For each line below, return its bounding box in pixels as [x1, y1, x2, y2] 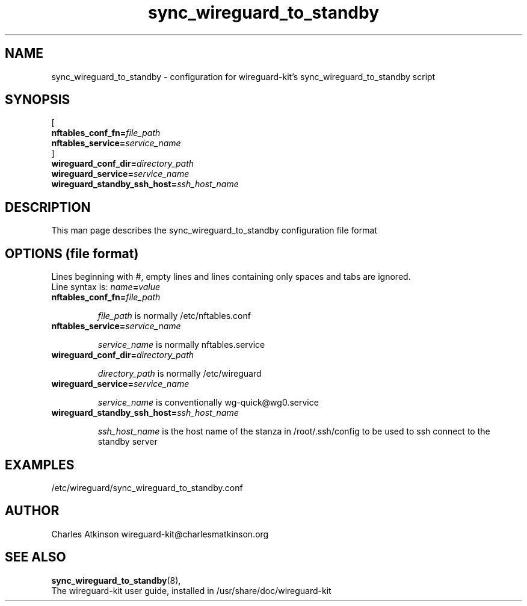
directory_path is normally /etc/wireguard [97, 368, 262, 379]
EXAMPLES [5, 457, 75, 472]
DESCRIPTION [5, 199, 91, 215]
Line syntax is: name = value [51, 282, 161, 292]
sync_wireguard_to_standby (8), [51, 575, 181, 586]
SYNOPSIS [5, 92, 70, 108]
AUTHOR [5, 503, 60, 519]
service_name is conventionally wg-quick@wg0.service [97, 397, 319, 408]
